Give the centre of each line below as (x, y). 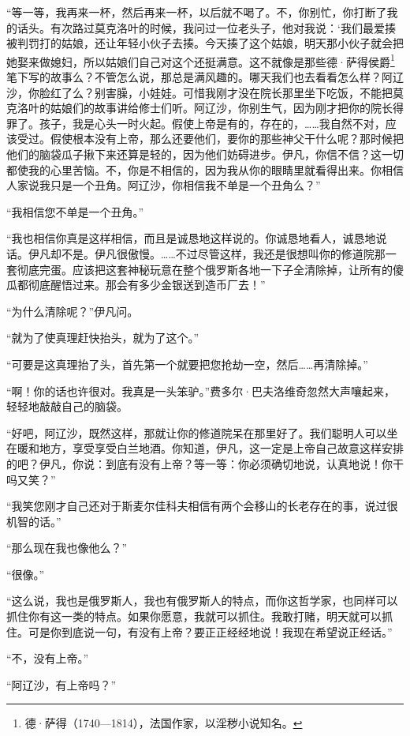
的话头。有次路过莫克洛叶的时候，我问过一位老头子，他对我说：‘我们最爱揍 (201, 27)
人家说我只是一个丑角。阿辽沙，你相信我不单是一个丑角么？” (164, 185)
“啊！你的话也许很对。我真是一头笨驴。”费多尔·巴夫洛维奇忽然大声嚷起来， (201, 391)
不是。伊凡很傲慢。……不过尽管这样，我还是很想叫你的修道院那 (223, 253)
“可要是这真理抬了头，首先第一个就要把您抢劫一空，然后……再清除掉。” (187, 364)
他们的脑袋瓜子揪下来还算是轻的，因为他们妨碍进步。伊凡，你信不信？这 (194, 154)
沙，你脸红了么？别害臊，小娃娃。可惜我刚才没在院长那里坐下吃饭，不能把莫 (205, 92)
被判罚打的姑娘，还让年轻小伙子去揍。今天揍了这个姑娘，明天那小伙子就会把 (205, 43)
